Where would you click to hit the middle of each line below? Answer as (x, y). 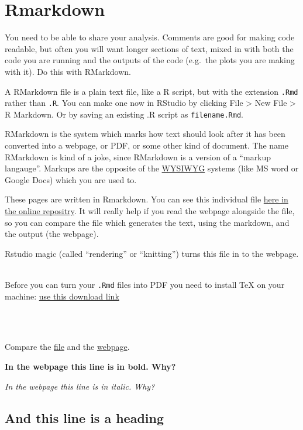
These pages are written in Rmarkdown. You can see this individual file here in (147, 199)
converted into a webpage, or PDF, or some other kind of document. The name (147, 145)
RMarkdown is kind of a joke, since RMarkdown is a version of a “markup (138, 156)
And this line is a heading (85, 417)
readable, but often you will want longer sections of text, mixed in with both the (149, 48)
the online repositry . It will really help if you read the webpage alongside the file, (150, 211)
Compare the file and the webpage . (67, 347)
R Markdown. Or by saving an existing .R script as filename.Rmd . (124, 114)
